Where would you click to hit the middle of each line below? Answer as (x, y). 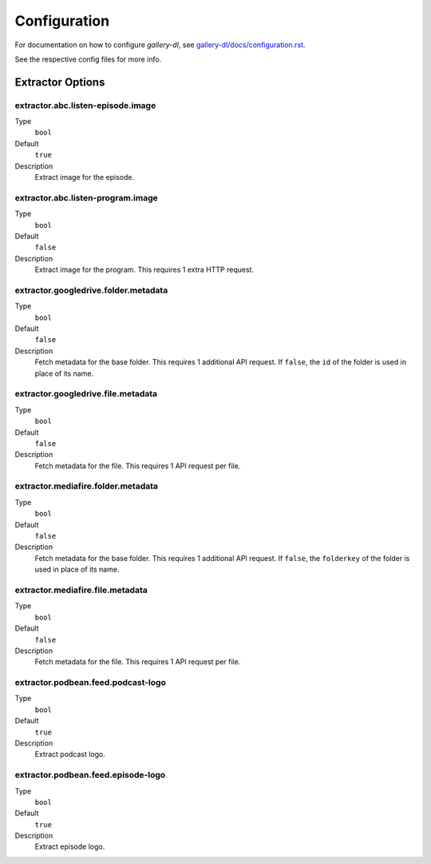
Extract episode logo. (70, 846)
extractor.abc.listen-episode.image (85, 106)
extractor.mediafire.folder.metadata (87, 486)
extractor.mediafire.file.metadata (81, 590)
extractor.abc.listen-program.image (87, 197)
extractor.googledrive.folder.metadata (91, 290)
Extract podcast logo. (70, 755)
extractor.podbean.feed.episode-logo (90, 775)
